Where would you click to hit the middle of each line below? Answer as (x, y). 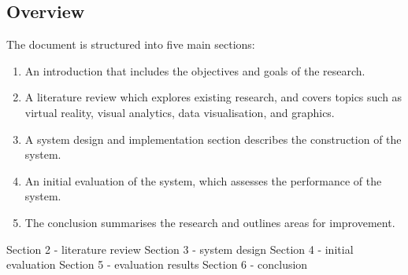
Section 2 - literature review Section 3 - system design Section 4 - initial (180, 249)
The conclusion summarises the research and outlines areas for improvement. (210, 222)
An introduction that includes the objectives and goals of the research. (195, 70)
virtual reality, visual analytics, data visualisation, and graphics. (180, 112)
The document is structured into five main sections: (131, 44)
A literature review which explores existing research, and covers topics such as (213, 97)
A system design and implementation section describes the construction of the (213, 139)
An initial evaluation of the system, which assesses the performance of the (203, 180)
